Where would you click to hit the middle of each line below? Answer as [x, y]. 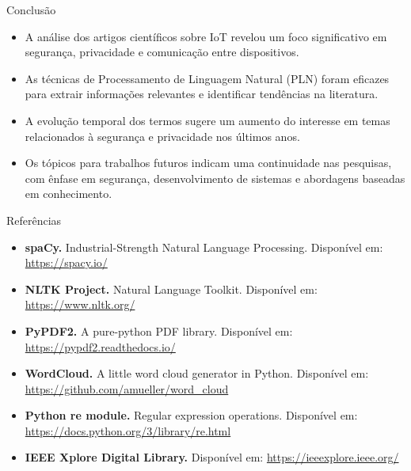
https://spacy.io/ [66, 262]
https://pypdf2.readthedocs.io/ [100, 346]
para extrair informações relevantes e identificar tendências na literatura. [202, 94]
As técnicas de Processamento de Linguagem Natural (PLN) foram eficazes [207, 78]
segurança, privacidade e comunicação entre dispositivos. [162, 52]
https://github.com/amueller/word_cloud [127, 388]
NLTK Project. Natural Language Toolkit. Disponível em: [171, 289]
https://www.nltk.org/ [80, 304]
